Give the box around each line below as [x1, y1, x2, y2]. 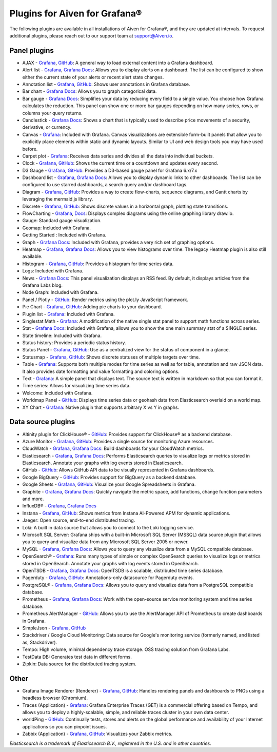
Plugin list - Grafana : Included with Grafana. [22, 311, 115, 317]
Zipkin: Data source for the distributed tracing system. [22, 661, 137, 667]
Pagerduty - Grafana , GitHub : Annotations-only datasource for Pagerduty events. [22, 575, 194, 581]
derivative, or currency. [22, 124, 72, 130]
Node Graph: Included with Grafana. [22, 289, 99, 295]
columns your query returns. [22, 110, 83, 116]
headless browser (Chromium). [22, 695, 88, 701]
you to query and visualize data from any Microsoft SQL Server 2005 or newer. [22, 539, 189, 545]
